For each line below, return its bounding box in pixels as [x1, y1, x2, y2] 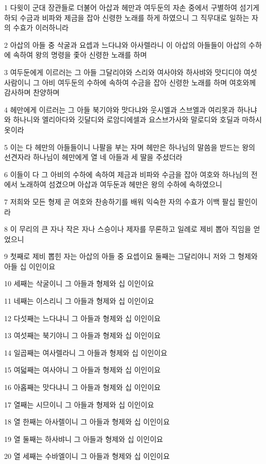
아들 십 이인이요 [4, 261, 56, 271]
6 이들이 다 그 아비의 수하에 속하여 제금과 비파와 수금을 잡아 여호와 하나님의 [4, 169, 249, 179]
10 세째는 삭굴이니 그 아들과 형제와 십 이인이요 [4, 278, 154, 289]
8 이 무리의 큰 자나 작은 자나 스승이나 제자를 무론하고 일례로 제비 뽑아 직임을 [4, 224, 251, 234]
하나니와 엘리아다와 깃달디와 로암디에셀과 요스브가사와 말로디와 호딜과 [13, 114, 240, 125]
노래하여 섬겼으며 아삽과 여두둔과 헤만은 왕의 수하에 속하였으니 [20, 179, 222, 190]
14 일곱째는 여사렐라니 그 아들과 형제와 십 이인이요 [4, 347, 168, 358]
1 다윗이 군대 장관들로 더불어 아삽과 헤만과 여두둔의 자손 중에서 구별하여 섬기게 [4, 2, 260, 12]
